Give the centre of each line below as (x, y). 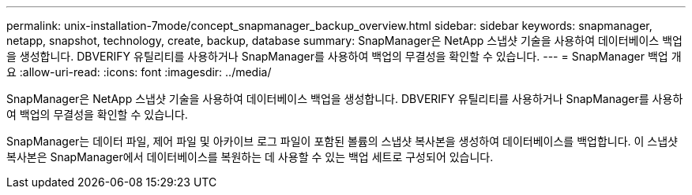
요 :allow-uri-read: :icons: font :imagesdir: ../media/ (139, 72)
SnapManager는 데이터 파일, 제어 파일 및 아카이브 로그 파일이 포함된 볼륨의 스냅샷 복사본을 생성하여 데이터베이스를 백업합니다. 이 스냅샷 (342, 141)
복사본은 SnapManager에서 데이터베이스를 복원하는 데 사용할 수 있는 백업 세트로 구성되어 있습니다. (250, 157)
